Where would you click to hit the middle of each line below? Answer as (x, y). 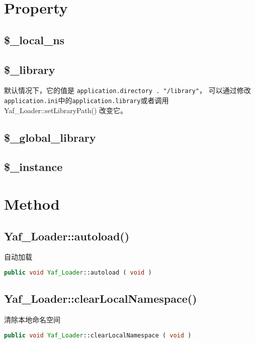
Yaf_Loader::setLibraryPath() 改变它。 (66, 110)
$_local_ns (34, 39)
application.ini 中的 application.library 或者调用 (87, 100)
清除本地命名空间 (32, 320)
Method (32, 204)
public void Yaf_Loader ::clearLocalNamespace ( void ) (98, 335)
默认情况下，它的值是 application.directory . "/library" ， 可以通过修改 (127, 90)
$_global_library (50, 137)
